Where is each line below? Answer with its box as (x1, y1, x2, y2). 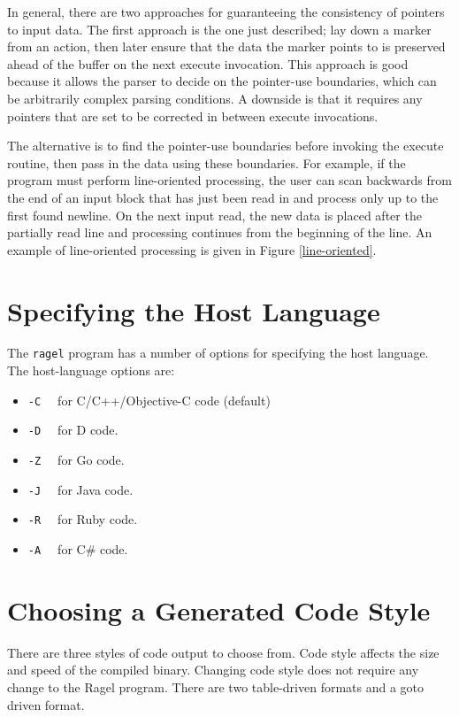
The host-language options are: (7, 361, 175, 380)
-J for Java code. (27, 480, 134, 498)
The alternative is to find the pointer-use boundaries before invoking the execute (7, 136, 444, 155)
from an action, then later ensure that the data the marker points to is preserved (7, 37, 446, 56)
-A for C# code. (27, 539, 128, 558)
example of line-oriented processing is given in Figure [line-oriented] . (7, 240, 377, 258)
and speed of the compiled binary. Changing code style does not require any (7, 660, 419, 679)
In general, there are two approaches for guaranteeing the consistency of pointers (7, 3, 445, 20)
